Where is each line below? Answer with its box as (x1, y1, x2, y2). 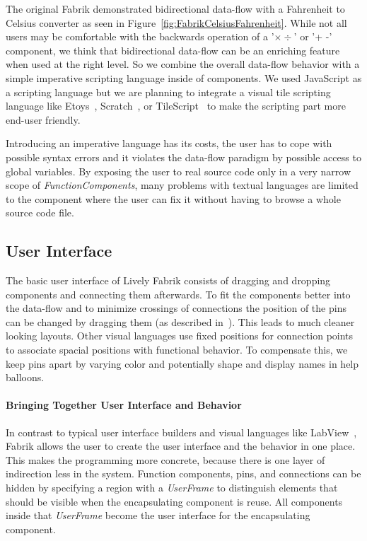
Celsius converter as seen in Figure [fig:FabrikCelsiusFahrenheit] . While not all (6, 15, 347, 30)
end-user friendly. (6, 112, 81, 127)
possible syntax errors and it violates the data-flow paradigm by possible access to (6, 149, 361, 164)
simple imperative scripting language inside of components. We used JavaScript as (6, 70, 362, 85)
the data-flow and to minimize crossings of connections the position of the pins (6, 301, 346, 315)
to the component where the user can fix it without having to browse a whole (6, 191, 341, 206)
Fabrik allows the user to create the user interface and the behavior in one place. (6, 438, 356, 453)
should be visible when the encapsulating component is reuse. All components (6, 494, 343, 508)
